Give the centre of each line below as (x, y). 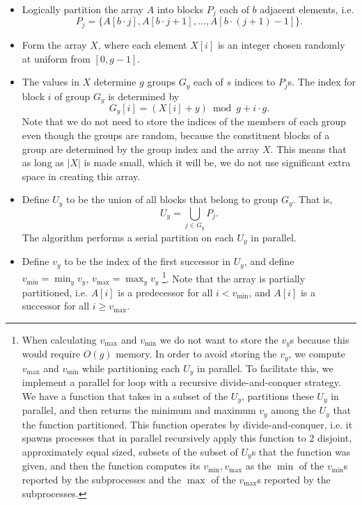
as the (258, 466)
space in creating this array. (81, 176)
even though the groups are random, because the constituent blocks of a (176, 135)
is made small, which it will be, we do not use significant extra (217, 162)
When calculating (59, 339)
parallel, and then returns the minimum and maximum (139, 410)
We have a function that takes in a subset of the (125, 395)
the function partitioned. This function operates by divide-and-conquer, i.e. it (187, 424)
